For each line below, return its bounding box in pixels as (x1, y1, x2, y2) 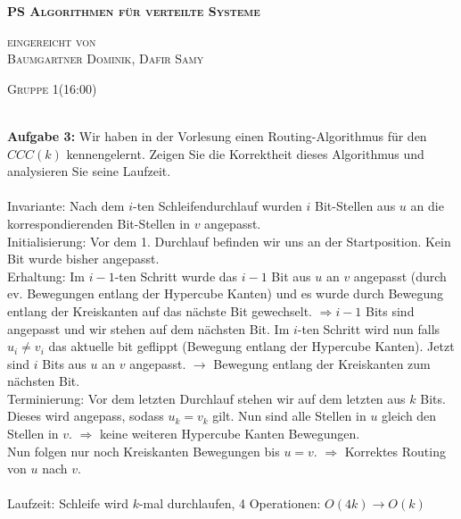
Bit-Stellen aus (315, 197, 396, 215)
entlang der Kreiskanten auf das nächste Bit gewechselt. (7, 301, 312, 320)
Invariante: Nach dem (7, 197, 125, 215)
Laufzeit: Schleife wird (7, 494, 128, 513)
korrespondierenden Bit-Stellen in (7, 213, 190, 232)
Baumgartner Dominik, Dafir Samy (7, 49, 204, 68)
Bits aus (42, 354, 86, 373)
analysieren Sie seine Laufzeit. (7, 162, 171, 180)
